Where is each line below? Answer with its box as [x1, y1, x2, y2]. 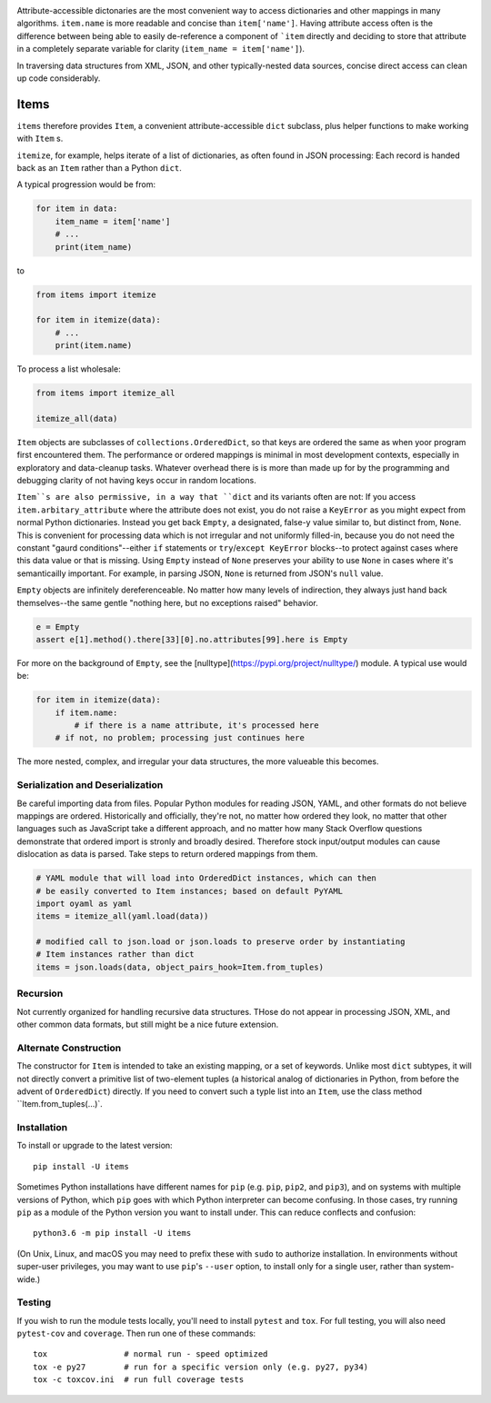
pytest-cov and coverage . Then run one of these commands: [16, 1328, 256, 1339]
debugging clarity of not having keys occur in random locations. [16, 475, 256, 486]
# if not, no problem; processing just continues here [55, 732, 305, 743]
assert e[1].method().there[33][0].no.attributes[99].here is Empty [35, 634, 348, 644]
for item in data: [35, 204, 118, 214]
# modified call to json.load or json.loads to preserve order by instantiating [35, 937, 406, 947]
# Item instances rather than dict [35, 950, 195, 960]
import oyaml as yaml [35, 898, 133, 909]
